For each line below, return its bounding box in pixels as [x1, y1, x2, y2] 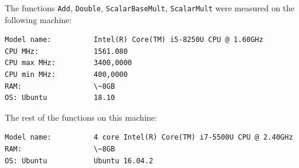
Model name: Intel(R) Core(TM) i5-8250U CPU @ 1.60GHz [5, 35, 263, 44]
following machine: [5, 13, 72, 25]
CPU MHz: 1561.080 [5, 47, 128, 56]
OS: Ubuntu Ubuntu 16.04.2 [5, 156, 153, 165]
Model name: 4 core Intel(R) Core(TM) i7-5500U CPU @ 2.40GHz [5, 133, 293, 142]
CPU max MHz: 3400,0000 [5, 59, 132, 67]
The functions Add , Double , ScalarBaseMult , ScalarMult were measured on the [5, 2, 295, 14]
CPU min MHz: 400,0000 [5, 70, 128, 79]
